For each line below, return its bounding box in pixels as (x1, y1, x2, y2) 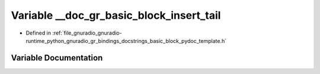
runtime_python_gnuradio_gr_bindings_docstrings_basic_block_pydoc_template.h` (25, 37, 227, 44)
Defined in (25, 29, 52, 36)
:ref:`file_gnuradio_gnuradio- (52, 29, 122, 36)
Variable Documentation (11, 53, 103, 63)
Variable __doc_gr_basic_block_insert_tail (11, 9, 221, 22)
